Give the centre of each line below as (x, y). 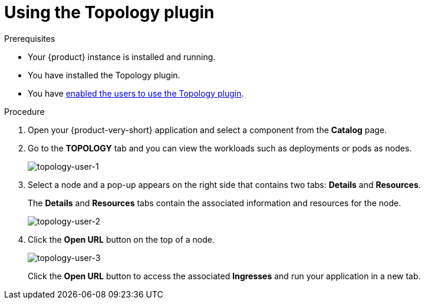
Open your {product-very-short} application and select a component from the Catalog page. (207, 130)
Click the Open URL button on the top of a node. (121, 239)
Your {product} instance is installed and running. (122, 57)
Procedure (24, 111)
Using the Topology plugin (109, 12)
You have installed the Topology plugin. (104, 75)
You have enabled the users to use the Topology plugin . (136, 93)
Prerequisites (30, 38)
